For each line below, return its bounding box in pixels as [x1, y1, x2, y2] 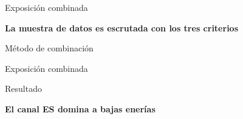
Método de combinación [5, 42, 94, 54]
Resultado [5, 82, 42, 95]
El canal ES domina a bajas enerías [5, 102, 156, 115]
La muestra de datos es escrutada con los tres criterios [5, 21, 239, 34]
